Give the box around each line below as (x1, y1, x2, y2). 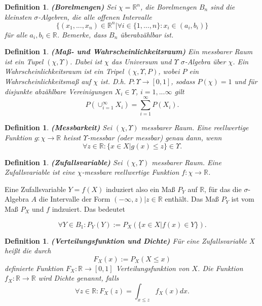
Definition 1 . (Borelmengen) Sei (5, 2, 116, 12)
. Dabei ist (69, 56, 102, 66)
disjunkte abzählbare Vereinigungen (5, 86, 113, 96)
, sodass (171, 76, 195, 87)
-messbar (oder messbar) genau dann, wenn (87, 132, 222, 142)
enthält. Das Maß (165, 194, 219, 204)
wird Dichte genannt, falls (38, 273, 119, 283)
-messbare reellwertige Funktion (82, 167, 179, 177)
